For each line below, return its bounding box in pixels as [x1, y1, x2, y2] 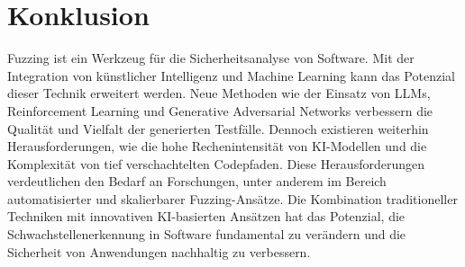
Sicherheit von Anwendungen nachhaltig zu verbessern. [7, 242, 311, 261]
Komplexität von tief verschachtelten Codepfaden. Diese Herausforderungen [7, 154, 424, 173]
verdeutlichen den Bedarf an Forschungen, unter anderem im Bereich [7, 172, 387, 191]
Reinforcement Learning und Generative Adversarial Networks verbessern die [7, 101, 433, 120]
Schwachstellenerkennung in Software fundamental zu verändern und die [7, 225, 406, 244]
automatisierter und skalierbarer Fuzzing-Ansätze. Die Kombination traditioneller [7, 189, 458, 208]
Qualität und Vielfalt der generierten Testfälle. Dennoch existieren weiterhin [7, 119, 429, 138]
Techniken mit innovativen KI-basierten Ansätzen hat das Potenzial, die [7, 207, 406, 226]
